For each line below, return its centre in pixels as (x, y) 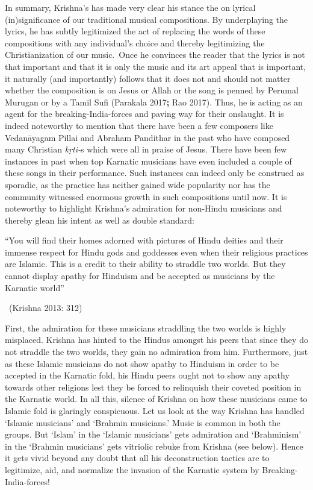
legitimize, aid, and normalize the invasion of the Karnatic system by (132, 469)
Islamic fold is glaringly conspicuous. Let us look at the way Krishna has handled (155, 410)
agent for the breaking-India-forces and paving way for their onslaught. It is (144, 114)
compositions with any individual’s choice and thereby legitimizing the (135, 42)
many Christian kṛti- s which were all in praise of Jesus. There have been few (146, 149)
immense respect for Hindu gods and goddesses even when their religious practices (156, 252)
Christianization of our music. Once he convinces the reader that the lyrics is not (155, 55)
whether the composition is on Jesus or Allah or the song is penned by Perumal (152, 90)
